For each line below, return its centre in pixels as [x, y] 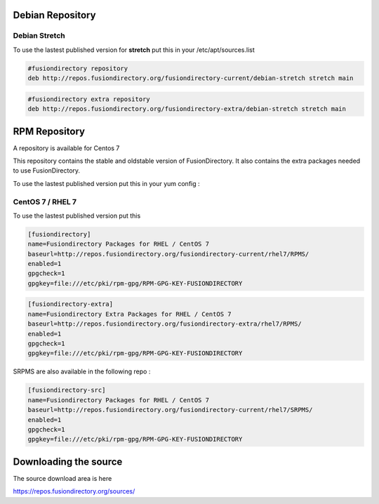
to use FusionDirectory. [47, 171]
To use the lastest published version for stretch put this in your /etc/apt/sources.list [134, 50]
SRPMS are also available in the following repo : [82, 371]
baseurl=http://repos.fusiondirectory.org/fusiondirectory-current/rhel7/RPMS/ [168, 254]
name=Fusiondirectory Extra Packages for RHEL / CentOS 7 [129, 314]
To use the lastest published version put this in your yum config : [106, 183]
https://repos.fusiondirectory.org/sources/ [74, 491]
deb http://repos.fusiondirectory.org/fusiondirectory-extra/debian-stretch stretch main [187, 109]
